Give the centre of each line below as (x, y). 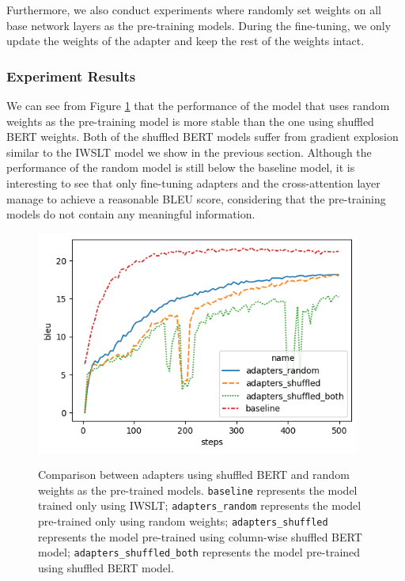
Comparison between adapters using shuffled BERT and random (194, 475)
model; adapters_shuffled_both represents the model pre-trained (199, 552)
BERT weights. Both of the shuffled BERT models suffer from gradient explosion (202, 137)
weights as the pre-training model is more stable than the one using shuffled (190, 121)
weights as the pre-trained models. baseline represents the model (198, 490)
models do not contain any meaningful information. (131, 214)
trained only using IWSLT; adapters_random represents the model (200, 505)
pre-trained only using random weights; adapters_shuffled (183, 521)
